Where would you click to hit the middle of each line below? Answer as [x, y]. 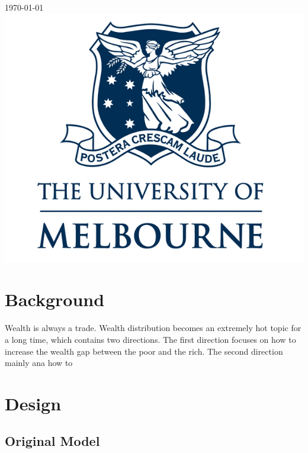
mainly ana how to [39, 363]
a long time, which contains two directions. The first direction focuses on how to [150, 339]
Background [55, 299]
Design [33, 403]
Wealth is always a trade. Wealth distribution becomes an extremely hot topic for [153, 328]
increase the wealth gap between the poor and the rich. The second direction [144, 351]
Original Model [52, 441]
